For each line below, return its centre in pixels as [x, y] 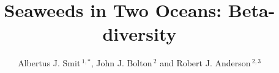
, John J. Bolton [121, 63]
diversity [139, 34]
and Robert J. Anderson [205, 63]
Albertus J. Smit [49, 63]
